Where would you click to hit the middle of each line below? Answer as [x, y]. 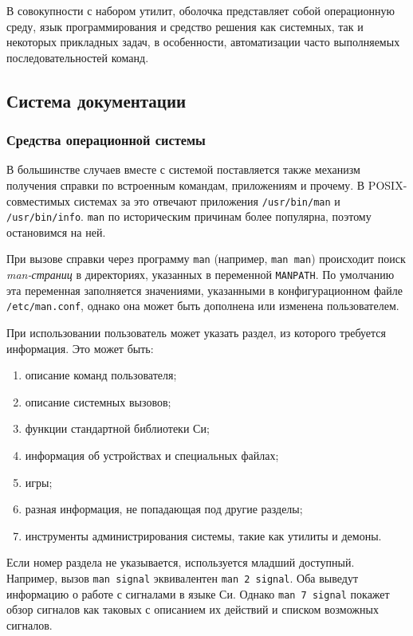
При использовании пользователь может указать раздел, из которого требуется [197, 333]
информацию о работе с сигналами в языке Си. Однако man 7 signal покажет [198, 593]
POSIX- [387, 185]
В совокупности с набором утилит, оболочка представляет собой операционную [201, 10]
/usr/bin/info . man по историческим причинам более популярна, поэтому [189, 216]
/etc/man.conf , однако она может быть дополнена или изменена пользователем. [203, 306]
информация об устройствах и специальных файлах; [152, 455]
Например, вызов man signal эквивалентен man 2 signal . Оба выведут [183, 577]
